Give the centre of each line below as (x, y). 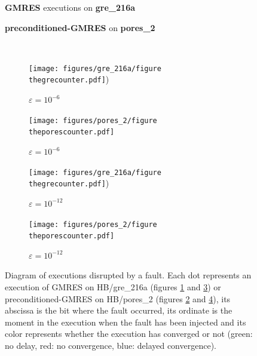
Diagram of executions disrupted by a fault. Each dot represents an (128, 275)
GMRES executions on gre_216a (70, 7)
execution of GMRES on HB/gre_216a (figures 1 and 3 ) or (113, 287)
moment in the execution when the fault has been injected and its (126, 322)
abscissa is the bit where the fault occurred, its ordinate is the (119, 310)
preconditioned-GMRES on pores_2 (80, 27)
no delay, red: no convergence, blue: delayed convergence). (111, 345)
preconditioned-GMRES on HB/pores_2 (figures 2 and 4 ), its (118, 298)
